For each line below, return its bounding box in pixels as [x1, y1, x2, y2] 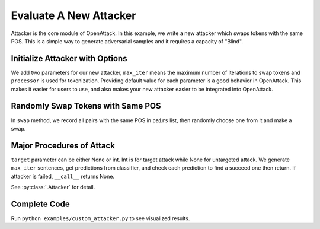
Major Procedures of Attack [11, 140, 116, 151]
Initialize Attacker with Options [11, 53, 127, 63]
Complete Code [11, 199, 71, 209]
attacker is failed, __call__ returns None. [11, 173, 115, 180]
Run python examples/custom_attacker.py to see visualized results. [11, 214, 190, 222]
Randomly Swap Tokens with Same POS [11, 101, 161, 111]
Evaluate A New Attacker [11, 9, 136, 22]
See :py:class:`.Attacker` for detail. [11, 184, 95, 190]
